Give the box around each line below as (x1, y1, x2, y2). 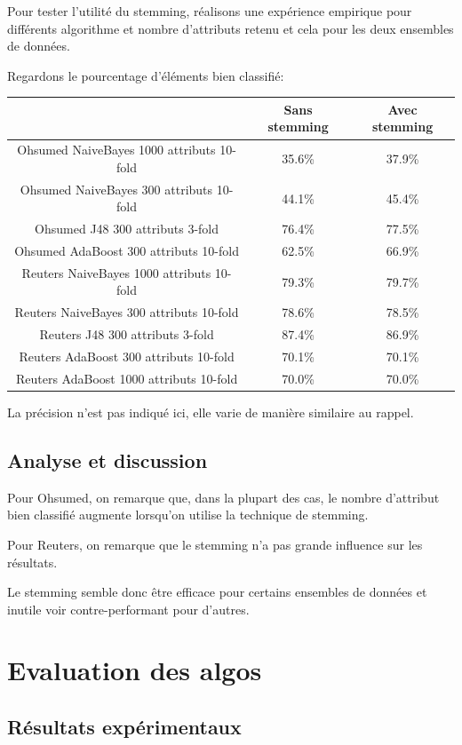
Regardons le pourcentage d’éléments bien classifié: (7, 66, 284, 84)
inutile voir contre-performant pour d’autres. (7, 599, 250, 618)
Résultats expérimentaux (7, 713, 242, 741)
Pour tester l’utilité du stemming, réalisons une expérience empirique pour (7, 2, 412, 20)
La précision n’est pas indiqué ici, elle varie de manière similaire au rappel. (7, 402, 414, 421)
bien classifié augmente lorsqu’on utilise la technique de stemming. (7, 505, 369, 524)
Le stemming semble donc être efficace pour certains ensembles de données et (7, 583, 427, 601)
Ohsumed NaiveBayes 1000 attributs (17, 140, 216, 159)
